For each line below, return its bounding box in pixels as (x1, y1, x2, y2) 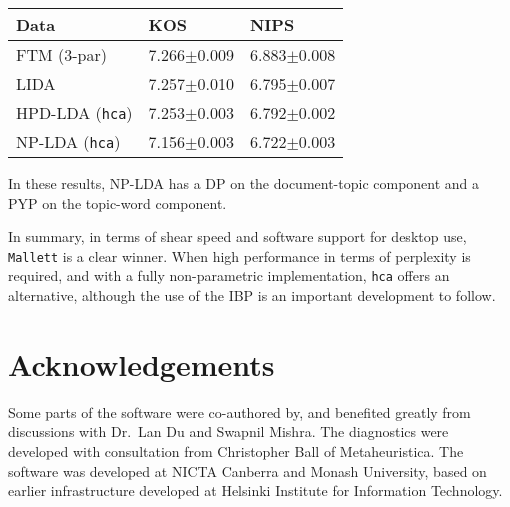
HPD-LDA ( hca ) (16, 101, 133, 124)
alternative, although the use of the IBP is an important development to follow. (8, 285, 496, 306)
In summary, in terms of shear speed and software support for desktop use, (8, 226, 467, 247)
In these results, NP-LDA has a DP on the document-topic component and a (8, 173, 480, 193)
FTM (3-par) (16, 43, 107, 66)
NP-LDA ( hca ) (16, 130, 121, 153)
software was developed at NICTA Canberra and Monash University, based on (8, 460, 487, 481)
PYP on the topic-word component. (8, 192, 227, 213)
